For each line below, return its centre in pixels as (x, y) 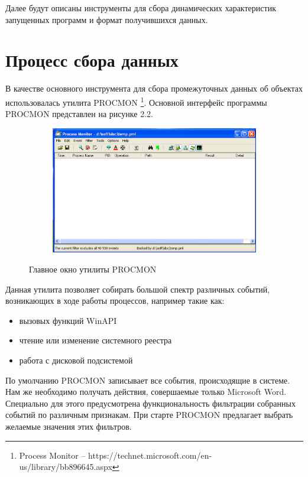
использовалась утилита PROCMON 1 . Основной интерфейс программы (136, 101)
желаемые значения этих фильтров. (69, 426)
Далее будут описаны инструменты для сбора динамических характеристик (141, 8)
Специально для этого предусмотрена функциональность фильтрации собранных (150, 403)
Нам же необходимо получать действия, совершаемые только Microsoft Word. (146, 392)
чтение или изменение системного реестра (95, 340)
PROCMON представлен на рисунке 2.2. (79, 114)
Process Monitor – (52, 455)
